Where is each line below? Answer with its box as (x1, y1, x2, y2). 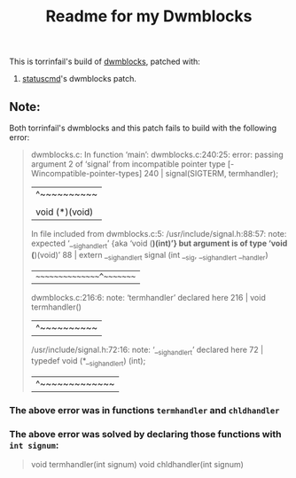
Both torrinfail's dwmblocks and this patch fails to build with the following (9, 122, 277, 133)
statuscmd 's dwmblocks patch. (21, 74, 137, 84)
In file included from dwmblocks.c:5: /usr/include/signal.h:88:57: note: (30, 229, 287, 239)
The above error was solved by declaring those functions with (9, 428, 282, 441)
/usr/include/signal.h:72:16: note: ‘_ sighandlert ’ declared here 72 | (30, 344, 264, 357)
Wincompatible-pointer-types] (30, 168, 143, 178)
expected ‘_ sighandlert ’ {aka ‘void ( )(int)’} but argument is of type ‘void (30, 238, 288, 250)
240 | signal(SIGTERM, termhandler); (144, 168, 279, 178)
